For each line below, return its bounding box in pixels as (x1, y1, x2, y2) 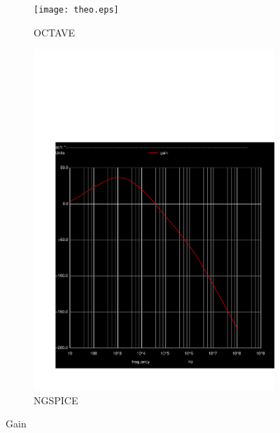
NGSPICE (34, 392, 78, 407)
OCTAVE (34, 25, 75, 39)
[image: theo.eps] (34, 5, 119, 15)
